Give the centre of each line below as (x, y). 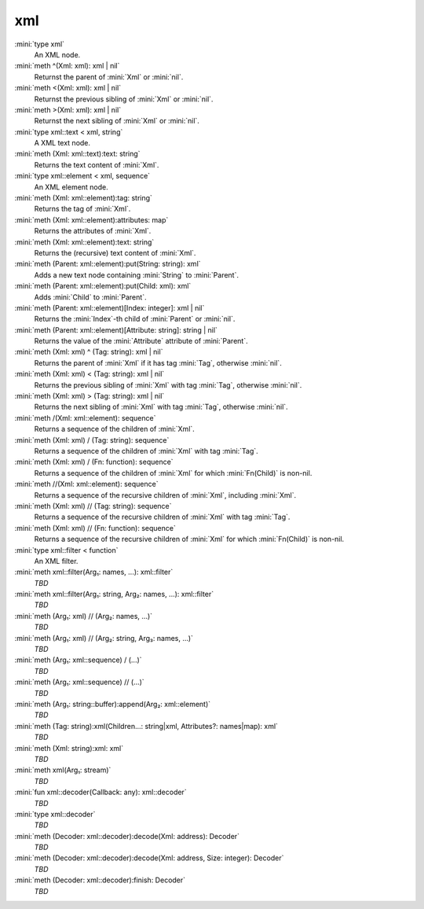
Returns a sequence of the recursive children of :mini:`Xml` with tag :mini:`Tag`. (162, 517)
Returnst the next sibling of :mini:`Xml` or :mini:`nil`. (117, 121)
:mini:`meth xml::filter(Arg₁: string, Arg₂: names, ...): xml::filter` (114, 594)
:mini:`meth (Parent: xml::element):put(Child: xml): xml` (103, 286)
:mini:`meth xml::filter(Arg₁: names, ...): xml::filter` (94, 572)
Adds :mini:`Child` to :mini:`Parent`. (90, 297)
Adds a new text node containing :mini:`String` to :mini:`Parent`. (137, 274)
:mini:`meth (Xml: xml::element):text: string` (84, 242)
